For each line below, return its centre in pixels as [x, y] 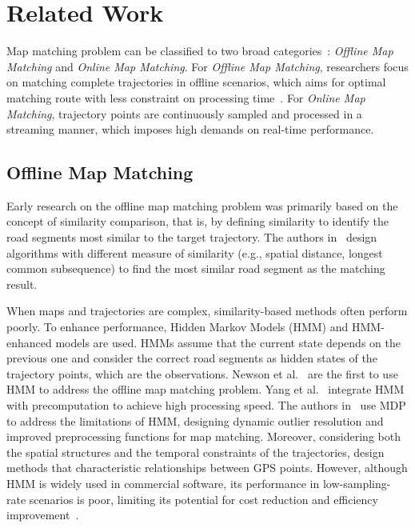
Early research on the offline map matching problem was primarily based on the [202, 205]
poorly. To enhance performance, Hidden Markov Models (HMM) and [178, 327]
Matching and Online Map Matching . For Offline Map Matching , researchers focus [207, 66]
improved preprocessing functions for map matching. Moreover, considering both [204, 436]
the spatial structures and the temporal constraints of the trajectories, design [196, 452]
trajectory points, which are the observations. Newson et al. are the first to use [202, 373]
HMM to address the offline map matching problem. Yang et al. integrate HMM [206, 389]
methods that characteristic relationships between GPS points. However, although [207, 468]
